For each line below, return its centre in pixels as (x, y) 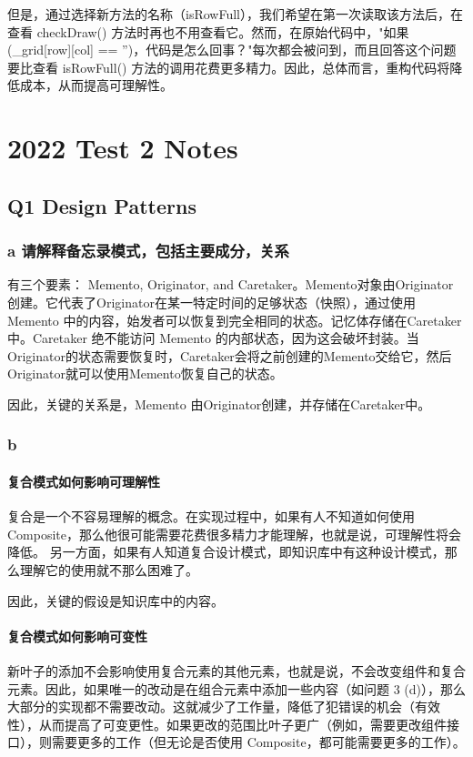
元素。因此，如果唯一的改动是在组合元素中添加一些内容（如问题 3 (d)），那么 (236, 688)
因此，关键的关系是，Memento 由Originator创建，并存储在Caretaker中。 (219, 404)
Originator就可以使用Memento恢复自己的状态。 (145, 373)
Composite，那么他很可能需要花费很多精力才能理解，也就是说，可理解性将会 (235, 534)
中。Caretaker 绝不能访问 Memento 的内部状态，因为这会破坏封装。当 (213, 338)
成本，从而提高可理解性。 (96, 85)
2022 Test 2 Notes (123, 148)
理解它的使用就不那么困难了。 (109, 569)
